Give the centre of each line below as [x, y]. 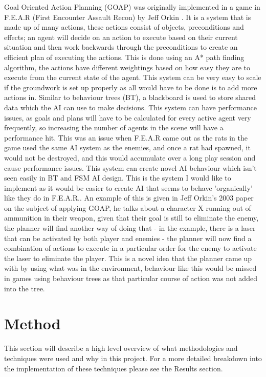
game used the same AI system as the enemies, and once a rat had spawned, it [127, 147]
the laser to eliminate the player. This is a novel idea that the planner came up [128, 258]
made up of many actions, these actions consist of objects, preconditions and [124, 27]
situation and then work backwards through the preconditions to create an [121, 47]
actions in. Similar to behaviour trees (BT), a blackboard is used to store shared [130, 97]
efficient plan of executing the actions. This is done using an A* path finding [124, 57]
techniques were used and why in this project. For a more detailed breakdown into [133, 358]
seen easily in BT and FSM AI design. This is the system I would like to [118, 178]
